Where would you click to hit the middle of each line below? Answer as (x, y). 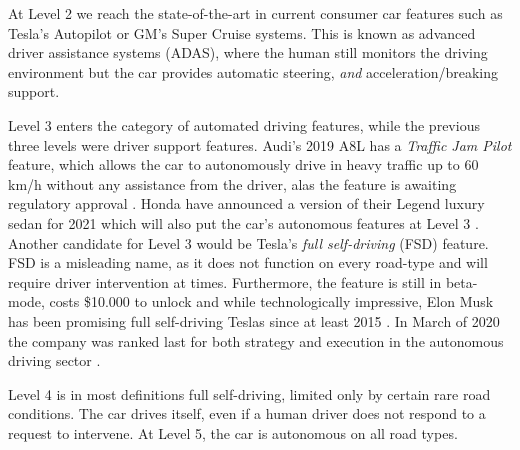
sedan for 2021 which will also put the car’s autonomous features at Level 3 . (243, 222)
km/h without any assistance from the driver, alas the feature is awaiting (232, 183)
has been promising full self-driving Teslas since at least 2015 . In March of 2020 (254, 320)
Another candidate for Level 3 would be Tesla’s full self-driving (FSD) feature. (248, 242)
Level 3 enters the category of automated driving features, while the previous (244, 124)
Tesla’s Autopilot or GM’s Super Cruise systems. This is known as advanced (242, 32)
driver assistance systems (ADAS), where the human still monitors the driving (248, 52)
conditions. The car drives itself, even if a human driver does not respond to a (247, 413)
